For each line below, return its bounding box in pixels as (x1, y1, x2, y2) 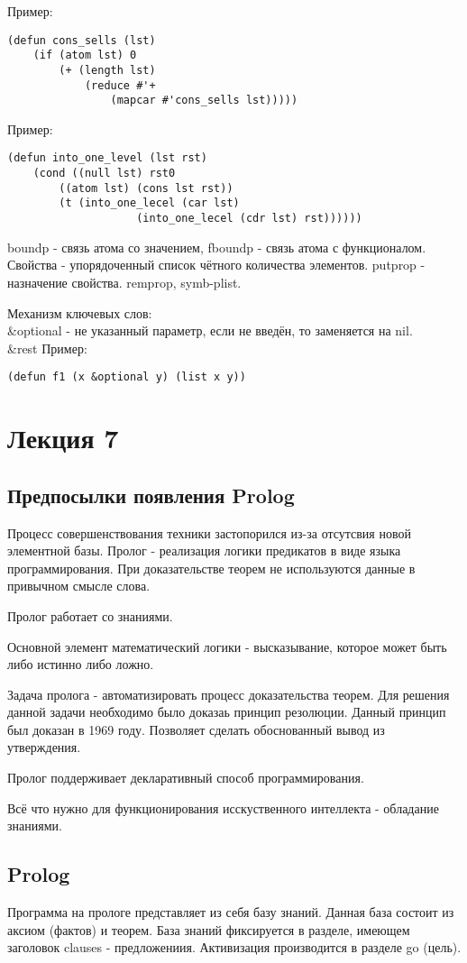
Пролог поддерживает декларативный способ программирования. (7, 768, 364, 787)
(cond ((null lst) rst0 (32, 167, 176, 180)
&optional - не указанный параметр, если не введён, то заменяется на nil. (7, 321, 413, 340)
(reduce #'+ (84, 78, 156, 92)
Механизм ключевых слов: (7, 303, 152, 322)
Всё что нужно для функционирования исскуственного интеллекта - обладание (7, 798, 439, 817)
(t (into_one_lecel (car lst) (59, 197, 240, 210)
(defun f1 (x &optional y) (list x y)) (7, 371, 246, 384)
